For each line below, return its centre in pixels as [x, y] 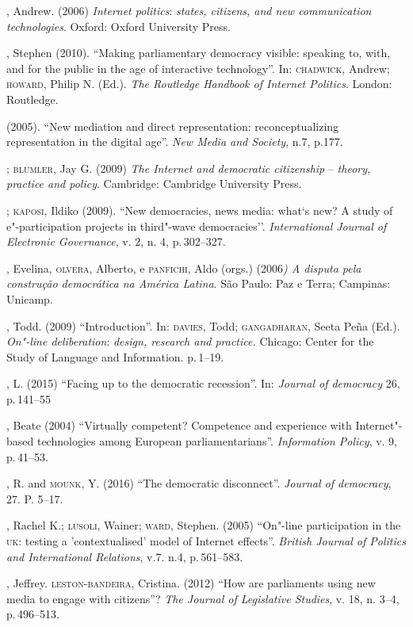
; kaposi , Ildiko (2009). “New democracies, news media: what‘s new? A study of [200, 210]
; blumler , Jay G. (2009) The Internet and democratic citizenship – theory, [189, 168]
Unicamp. [30, 298]
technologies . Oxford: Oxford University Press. [119, 26]
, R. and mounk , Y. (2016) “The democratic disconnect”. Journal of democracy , [199, 483]
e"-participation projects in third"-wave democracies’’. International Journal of [197, 226]
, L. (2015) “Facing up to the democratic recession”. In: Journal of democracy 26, [203, 383]
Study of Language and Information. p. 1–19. [115, 356]
